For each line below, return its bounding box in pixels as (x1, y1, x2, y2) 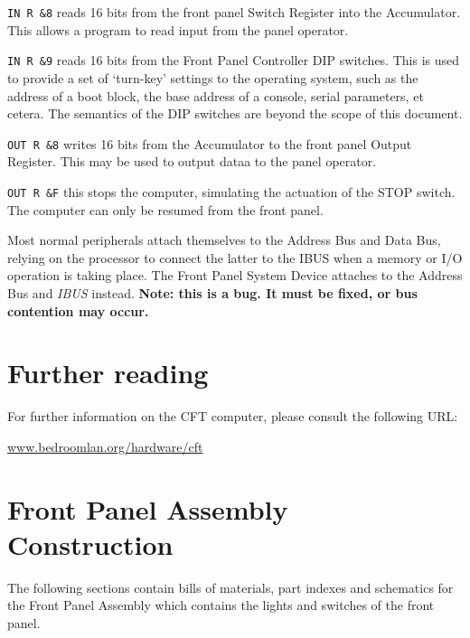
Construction (7, 525, 174, 562)
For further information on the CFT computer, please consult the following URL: (7, 407, 458, 426)
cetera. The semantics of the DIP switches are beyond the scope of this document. (7, 104, 463, 123)
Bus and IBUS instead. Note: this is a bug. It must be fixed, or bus (7, 283, 418, 302)
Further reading (7, 354, 209, 391)
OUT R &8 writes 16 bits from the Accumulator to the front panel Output (7, 134, 412, 153)
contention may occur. (7, 301, 149, 320)
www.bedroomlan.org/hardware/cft (7, 436, 203, 455)
